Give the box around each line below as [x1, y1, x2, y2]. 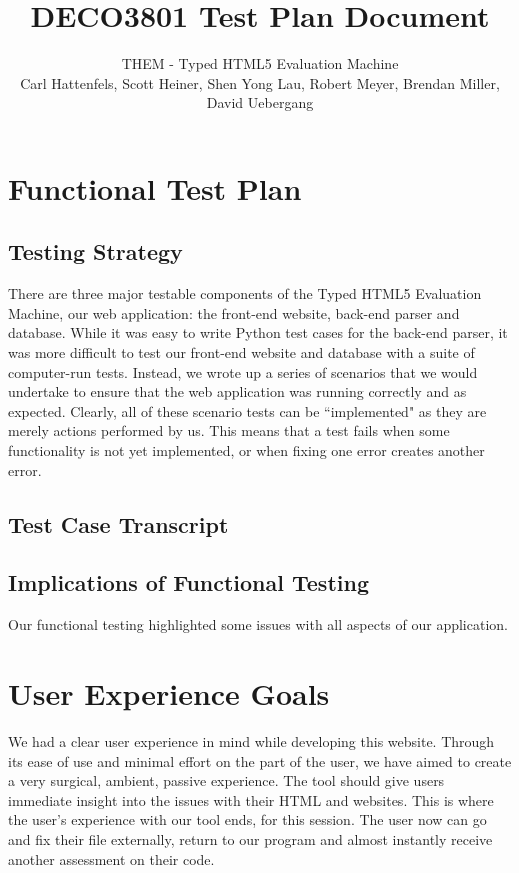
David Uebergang [206, 92, 314, 113]
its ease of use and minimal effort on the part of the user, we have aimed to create [8, 750, 512, 771]
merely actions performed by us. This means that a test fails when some [8, 420, 450, 441]
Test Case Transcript [8, 508, 229, 539]
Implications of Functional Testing [8, 567, 369, 598]
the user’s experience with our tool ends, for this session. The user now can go [8, 809, 487, 830]
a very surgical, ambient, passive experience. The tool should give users [8, 770, 445, 791]
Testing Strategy [8, 236, 183, 267]
